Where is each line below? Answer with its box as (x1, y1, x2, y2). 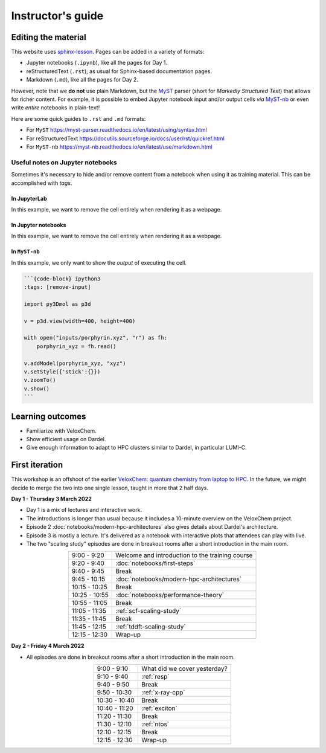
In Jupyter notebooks (11, 221, 66, 228)
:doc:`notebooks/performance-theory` (115, 591, 225, 599)
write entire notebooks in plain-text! (11, 104, 100, 111)
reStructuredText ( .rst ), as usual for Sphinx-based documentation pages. (26, 67, 213, 75)
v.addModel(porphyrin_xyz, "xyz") (24, 360, 126, 367)
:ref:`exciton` (141, 704, 177, 713)
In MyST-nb (11, 248, 40, 255)
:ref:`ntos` (141, 720, 170, 728)
